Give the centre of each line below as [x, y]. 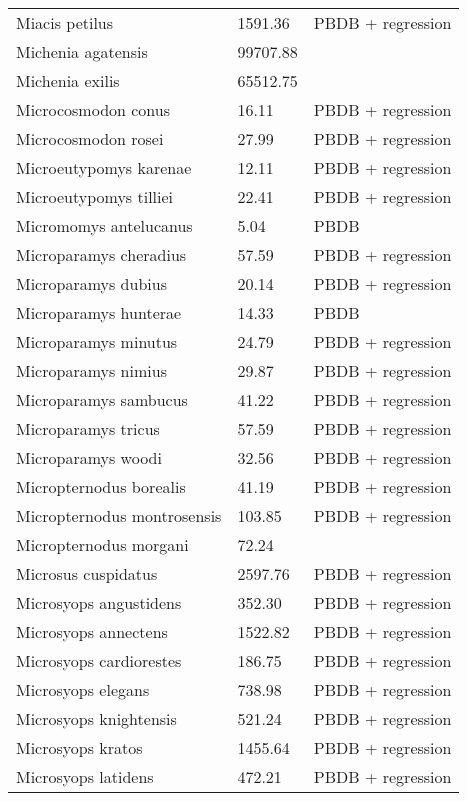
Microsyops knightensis [96, 718]
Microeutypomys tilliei [95, 196]
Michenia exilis [68, 80]
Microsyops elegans [83, 689]
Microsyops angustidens [99, 602]
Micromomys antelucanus [104, 225]
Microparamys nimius [91, 370]
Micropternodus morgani [102, 544]
